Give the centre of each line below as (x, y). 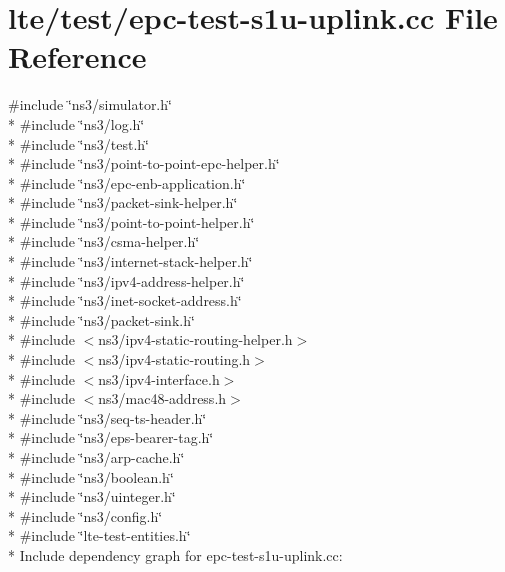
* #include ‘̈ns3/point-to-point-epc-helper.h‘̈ (144, 163)
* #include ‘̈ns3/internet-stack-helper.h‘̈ (130, 261)
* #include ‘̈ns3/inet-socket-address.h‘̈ (125, 300)
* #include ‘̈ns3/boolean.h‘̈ (91, 476)
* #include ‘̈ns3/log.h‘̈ (76, 123)
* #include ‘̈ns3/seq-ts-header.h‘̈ (107, 417)
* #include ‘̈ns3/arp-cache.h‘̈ (96, 457)
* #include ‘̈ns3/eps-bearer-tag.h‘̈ (111, 437)
